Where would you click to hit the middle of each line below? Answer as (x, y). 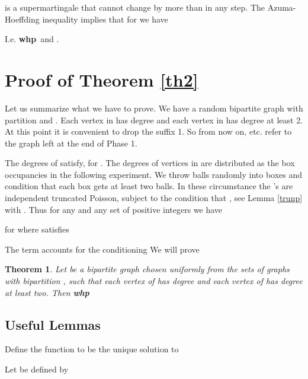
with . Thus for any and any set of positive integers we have (114, 209)
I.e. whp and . (32, 39)
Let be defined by (37, 369)
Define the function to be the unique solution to (92, 349)
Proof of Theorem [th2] (102, 79)
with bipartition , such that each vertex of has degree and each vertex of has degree (154, 281)
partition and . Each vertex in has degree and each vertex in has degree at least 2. (154, 120)
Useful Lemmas (53, 324)
